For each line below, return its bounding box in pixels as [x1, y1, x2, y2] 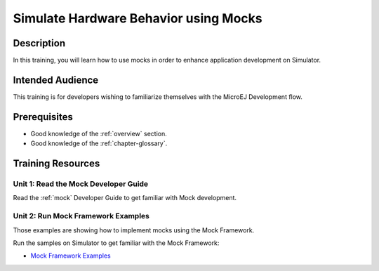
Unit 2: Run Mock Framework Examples [13, 211, 150, 221]
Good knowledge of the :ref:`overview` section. [30, 129, 168, 138]
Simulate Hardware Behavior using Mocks [13, 11, 262, 26]
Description [13, 37, 66, 49]
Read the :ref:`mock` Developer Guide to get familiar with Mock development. [13, 194, 237, 202]
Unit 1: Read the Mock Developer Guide [13, 179, 149, 189]
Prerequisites [13, 111, 73, 123]
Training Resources [13, 158, 100, 170]
